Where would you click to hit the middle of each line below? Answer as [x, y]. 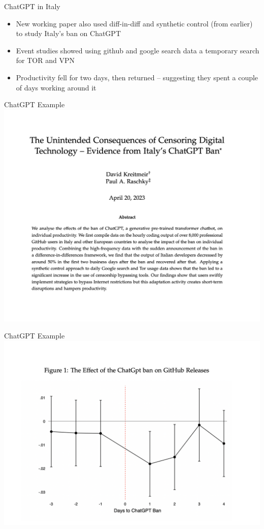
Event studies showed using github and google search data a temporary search [138, 50]
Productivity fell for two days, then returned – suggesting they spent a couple [137, 77]
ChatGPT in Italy [32, 6]
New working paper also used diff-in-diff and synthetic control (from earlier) [134, 23]
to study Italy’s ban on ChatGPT [68, 33]
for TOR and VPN [45, 60]
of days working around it [56, 87]
